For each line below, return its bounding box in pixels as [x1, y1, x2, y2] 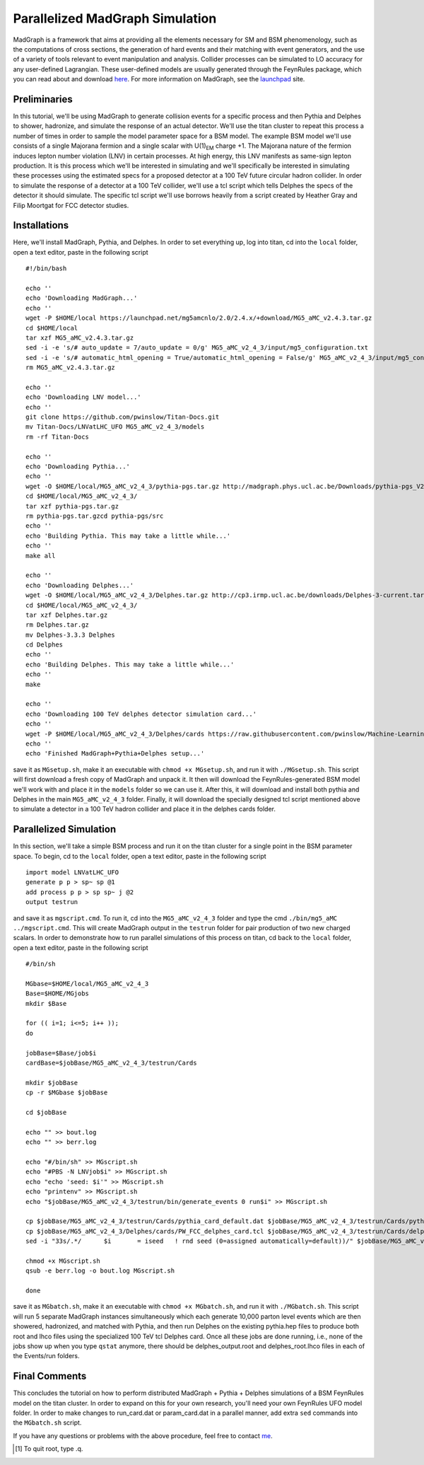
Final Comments [13, 1370, 87, 1382]
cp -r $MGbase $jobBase [25, 1089, 108, 1096]
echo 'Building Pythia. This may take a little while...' [25, 531, 231, 540]
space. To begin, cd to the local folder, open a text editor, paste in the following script [13, 852, 266, 860]
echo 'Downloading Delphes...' [25, 581, 134, 589]
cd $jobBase [25, 1108, 67, 1116]
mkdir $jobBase [25, 1079, 78, 1087]
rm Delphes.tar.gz [25, 621, 90, 629]
